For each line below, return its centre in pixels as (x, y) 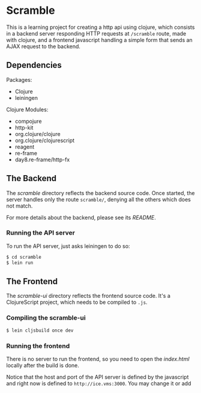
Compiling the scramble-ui (46, 318)
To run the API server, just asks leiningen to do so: (68, 246)
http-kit (24, 128)
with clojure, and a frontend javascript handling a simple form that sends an (100, 40)
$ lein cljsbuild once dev (40, 330)
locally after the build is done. (43, 365)
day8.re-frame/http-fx (42, 159)
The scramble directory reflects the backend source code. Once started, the (100, 193)
